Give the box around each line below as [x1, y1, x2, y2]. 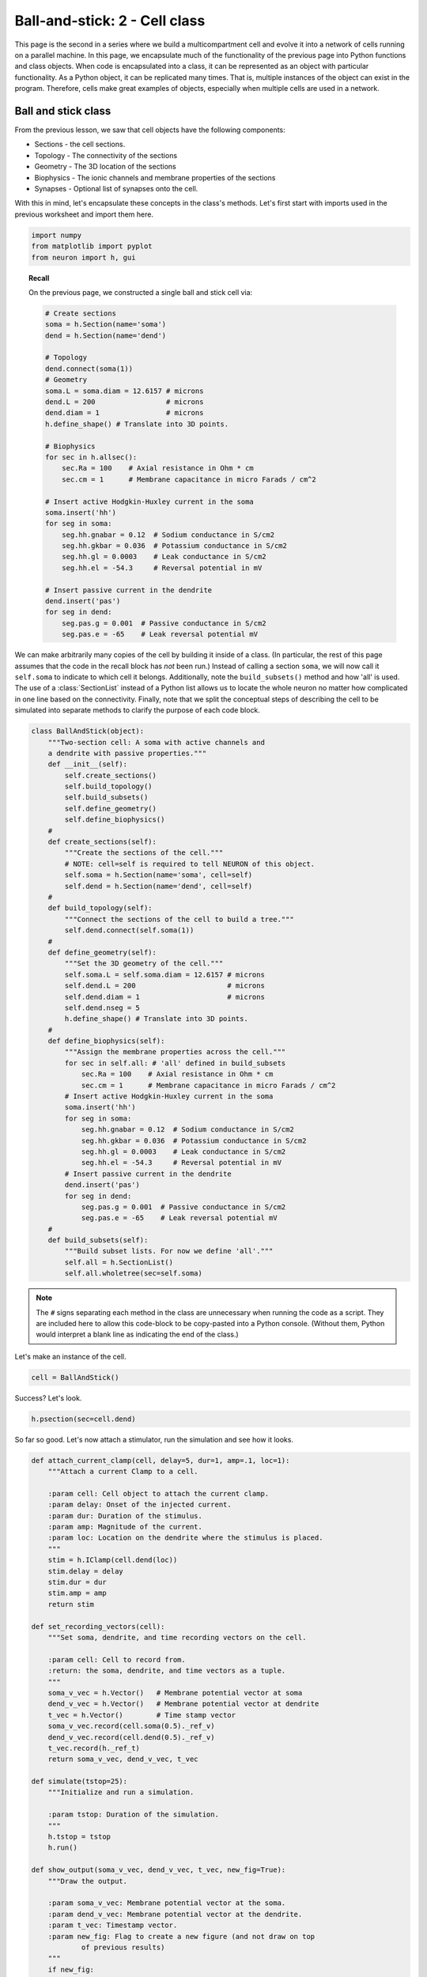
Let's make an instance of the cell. [14, 1351, 127, 1361]
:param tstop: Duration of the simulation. [47, 1810, 219, 1819]
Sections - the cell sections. [34, 139, 126, 149]
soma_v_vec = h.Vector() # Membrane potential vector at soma [47, 1688, 303, 1697]
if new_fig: [47, 1965, 95, 1974]
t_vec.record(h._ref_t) [47, 1744, 140, 1752]
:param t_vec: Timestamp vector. [47, 1921, 178, 1930]
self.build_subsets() [64, 793, 149, 802]
